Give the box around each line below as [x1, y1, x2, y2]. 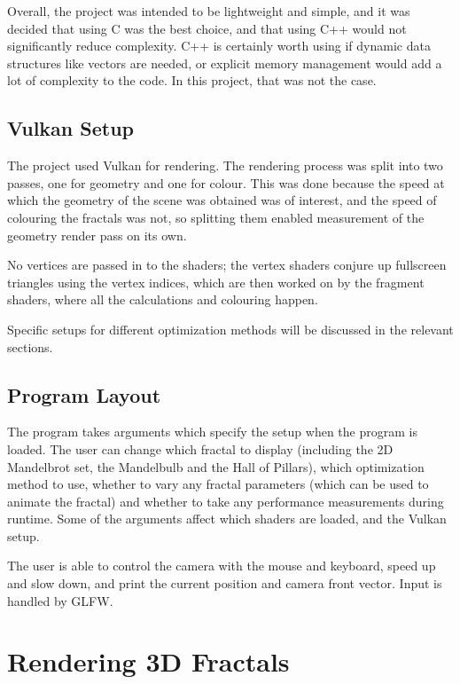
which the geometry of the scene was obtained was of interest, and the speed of [7, 191, 437, 209]
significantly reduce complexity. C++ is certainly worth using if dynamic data [7, 36, 431, 55]
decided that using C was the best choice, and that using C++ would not [7, 19, 407, 37]
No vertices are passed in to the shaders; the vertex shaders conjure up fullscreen [7, 256, 447, 274]
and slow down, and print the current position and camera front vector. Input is [7, 574, 442, 593]
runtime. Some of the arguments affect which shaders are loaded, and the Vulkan [7, 509, 447, 528]
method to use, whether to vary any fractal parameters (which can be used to [7, 475, 429, 493]
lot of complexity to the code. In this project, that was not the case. [7, 71, 377, 90]
